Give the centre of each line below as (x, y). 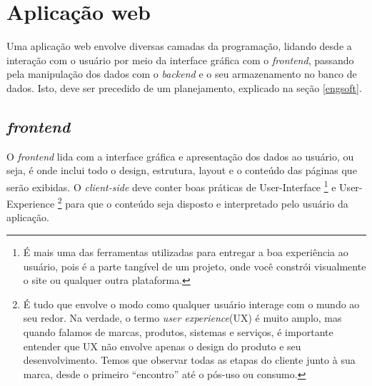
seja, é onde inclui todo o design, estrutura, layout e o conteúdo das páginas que (182, 170)
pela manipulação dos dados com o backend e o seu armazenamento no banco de (182, 74)
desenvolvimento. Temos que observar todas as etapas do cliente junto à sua (189, 360)
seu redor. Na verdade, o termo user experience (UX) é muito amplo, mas (182, 318)
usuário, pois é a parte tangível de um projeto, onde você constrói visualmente (195, 266)
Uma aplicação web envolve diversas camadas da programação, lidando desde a (179, 46)
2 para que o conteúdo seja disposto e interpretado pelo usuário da (203, 202)
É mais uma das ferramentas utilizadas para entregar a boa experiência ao (186, 252)
